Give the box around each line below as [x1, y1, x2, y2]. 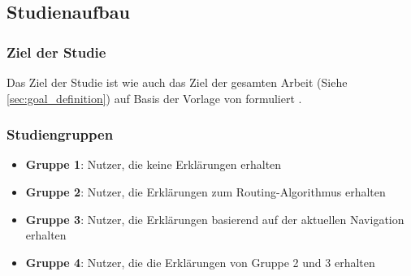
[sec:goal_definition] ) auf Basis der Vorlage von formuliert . [6, 89, 302, 106]
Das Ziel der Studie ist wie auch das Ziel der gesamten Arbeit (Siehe [6, 74, 348, 90]
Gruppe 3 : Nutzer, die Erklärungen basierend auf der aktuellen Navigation [25, 210, 405, 227]
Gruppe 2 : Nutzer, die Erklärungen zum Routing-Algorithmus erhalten [25, 183, 386, 200]
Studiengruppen [6, 124, 114, 144]
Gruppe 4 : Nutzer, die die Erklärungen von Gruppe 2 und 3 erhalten [25, 253, 375, 270]
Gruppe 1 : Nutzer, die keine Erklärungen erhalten [25, 156, 282, 173]
